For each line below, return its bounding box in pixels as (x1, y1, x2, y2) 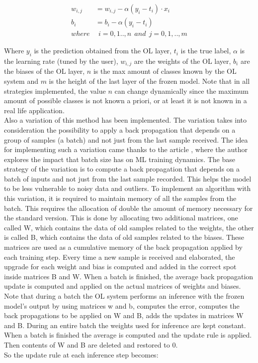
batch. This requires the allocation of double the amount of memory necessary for (4, 202, 253, 213)
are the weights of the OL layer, (134, 55, 231, 66)
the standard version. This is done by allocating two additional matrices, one (4, 212, 238, 223)
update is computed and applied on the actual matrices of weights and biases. (4, 281, 241, 291)
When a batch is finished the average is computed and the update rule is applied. (4, 330, 252, 340)
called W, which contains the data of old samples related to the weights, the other (4, 222, 254, 232)
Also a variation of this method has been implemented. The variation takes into (4, 115, 247, 125)
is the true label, (180, 45, 231, 56)
